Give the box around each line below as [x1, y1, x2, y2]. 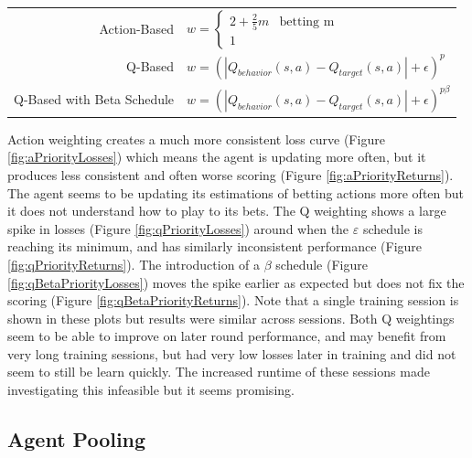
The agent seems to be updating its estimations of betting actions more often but [7, 183, 465, 202]
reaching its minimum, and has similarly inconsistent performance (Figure [7, 237, 423, 256]
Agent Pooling [7, 425, 146, 453]
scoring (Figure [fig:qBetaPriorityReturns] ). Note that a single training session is [7, 291, 459, 310]
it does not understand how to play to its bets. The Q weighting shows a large [7, 201, 446, 220]
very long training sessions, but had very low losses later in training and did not [7, 344, 456, 363]
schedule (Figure [275, 254, 368, 273]
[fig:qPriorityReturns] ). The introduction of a [7, 254, 261, 273]
